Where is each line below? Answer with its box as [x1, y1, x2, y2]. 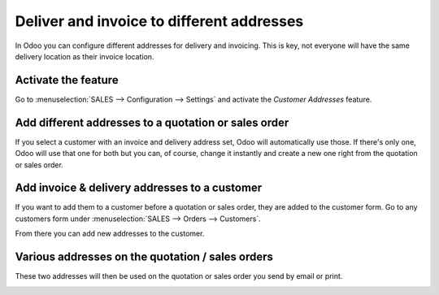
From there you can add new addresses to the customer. [15, 228, 205, 239]
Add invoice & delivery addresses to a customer [15, 181, 263, 195]
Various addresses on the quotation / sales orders [15, 250, 274, 264]
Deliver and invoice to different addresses [15, 12, 304, 30]
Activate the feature [15, 73, 119, 87]
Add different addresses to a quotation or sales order [15, 115, 289, 129]
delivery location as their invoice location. [15, 51, 154, 61]
